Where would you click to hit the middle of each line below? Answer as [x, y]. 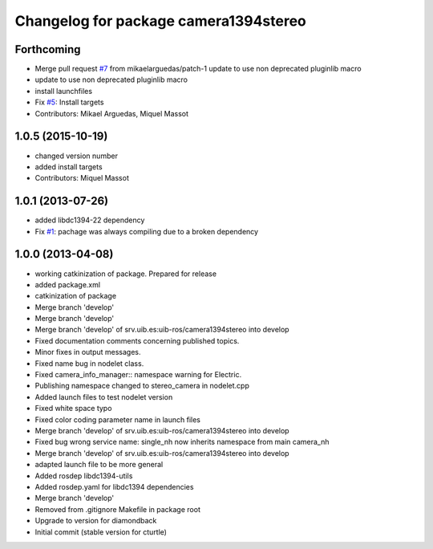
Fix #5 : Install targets [69, 102]
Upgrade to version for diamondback [96, 521]
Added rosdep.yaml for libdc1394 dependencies [114, 486]
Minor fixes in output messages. [88, 352]
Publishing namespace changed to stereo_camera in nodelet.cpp [142, 386]
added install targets [69, 167]
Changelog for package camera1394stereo [160, 21]
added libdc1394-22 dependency [90, 220]
